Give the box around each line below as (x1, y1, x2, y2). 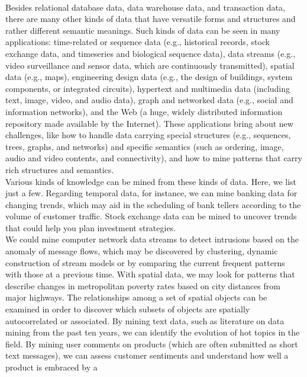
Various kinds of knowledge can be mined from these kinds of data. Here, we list (5, 175, 297, 187)
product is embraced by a (5, 361, 98, 373)
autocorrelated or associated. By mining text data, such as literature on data (5, 314, 285, 327)
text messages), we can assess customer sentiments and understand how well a (5, 349, 289, 362)
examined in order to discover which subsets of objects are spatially (5, 303, 250, 315)
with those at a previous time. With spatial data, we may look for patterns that (5, 268, 295, 280)
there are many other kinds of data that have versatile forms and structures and (5, 12, 296, 25)
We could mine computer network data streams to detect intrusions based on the (5, 233, 299, 245)
